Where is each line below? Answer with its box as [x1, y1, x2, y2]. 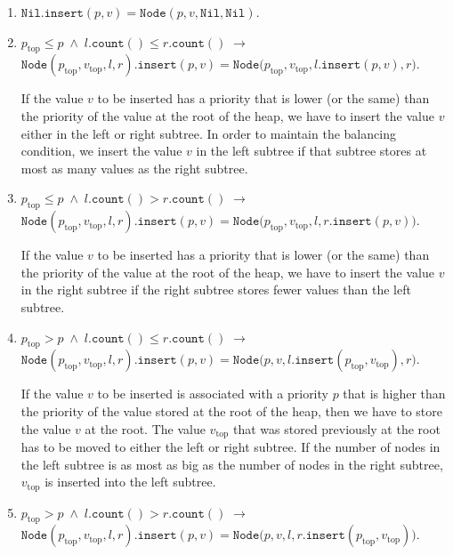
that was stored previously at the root [232, 419, 441, 438]
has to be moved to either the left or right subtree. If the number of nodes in [20, 437, 441, 455]
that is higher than [343, 384, 446, 403]
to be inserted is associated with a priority [97, 384, 328, 403]
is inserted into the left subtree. [44, 472, 216, 491]
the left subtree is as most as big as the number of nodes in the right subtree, [20, 454, 443, 473]
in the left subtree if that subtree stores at [196, 141, 427, 160]
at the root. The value [85, 419, 206, 438]
